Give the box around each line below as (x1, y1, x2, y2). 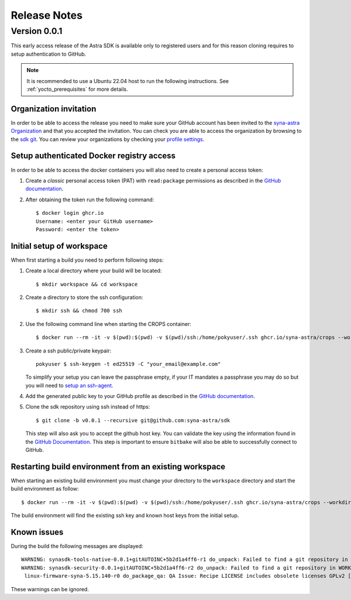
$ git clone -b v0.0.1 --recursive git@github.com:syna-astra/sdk (36, 417, 230, 424)
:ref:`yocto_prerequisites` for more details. (26, 85, 128, 92)
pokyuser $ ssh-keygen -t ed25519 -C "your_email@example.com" (36, 361, 221, 367)
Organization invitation (11, 104, 97, 114)
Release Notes (11, 9, 83, 22)
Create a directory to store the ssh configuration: (25, 293, 143, 301)
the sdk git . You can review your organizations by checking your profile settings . (11, 135, 205, 143)
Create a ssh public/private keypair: (25, 347, 111, 354)
